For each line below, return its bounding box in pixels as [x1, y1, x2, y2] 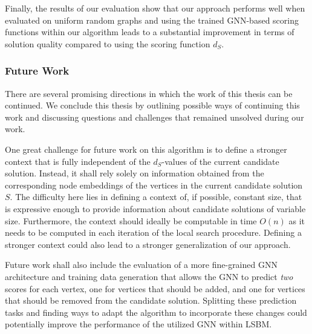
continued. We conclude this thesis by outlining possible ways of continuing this [5, 99, 300, 112]
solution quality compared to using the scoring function [5, 37, 210, 50]
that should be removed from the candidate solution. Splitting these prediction [5, 294, 297, 307]
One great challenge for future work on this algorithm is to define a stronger [5, 142, 287, 155]
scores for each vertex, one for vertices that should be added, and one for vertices [5, 282, 305, 295]
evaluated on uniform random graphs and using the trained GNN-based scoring [5, 13, 299, 26]
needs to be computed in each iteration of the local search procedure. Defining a [5, 226, 302, 239]
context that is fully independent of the [5, 155, 151, 167]
